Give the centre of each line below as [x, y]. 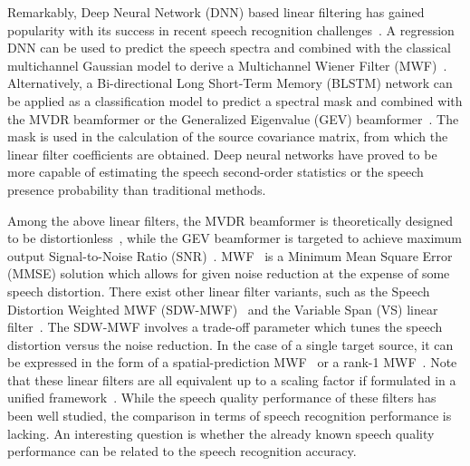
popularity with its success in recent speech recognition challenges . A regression [231, 29]
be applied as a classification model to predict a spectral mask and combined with [235, 100]
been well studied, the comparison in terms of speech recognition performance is [230, 416]
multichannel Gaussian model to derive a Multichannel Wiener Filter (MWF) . [227, 65]
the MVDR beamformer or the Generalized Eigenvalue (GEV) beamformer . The [233, 118]
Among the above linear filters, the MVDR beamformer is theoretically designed [230, 220]
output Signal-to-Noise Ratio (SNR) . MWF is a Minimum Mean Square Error [230, 255]
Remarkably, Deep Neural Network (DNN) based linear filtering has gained [216, 12]
